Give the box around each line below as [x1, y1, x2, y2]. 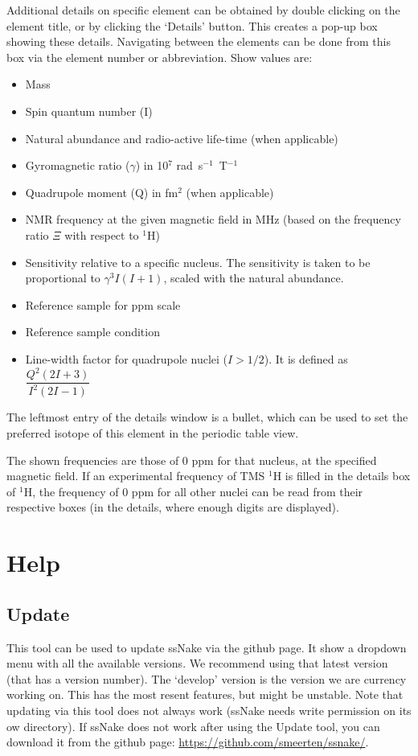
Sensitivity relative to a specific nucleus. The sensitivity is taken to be [25, 253, 371, 270]
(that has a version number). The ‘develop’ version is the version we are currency [6, 670, 407, 687]
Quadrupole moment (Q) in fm [25, 183, 178, 200]
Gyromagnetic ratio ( [25, 157, 130, 174]
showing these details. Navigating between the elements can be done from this [6, 33, 391, 50]
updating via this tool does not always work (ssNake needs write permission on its [6, 701, 412, 718]
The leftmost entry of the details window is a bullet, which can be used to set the [6, 409, 408, 425]
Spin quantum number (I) [25, 102, 153, 119]
